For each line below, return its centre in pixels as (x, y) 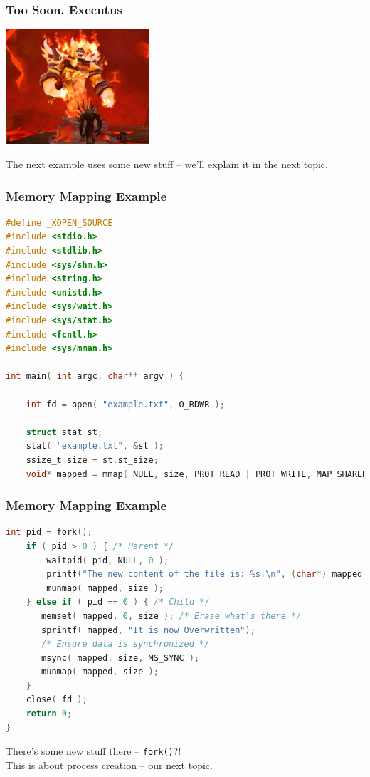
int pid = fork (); (49, 532)
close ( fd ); (57, 700)
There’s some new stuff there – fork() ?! (94, 751)
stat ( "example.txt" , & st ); (95, 446)
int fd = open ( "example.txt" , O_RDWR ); (125, 404)
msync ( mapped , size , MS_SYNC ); (121, 658)
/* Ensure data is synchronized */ (126, 644)
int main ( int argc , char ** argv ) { (95, 376)
